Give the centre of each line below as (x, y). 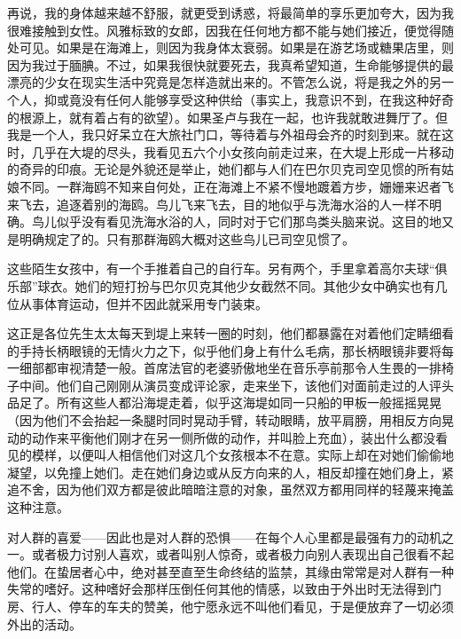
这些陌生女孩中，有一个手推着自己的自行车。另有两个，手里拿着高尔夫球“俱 (227, 268)
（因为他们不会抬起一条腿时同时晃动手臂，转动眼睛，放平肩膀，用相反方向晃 (230, 420)
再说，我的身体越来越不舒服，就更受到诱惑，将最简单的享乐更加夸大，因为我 (230, 12)
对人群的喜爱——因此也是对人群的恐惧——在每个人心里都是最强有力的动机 (224, 536)
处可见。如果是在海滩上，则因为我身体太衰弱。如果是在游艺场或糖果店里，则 (230, 47)
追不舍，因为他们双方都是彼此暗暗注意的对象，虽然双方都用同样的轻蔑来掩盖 (230, 489)
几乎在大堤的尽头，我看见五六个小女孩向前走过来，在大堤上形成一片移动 (242, 151)
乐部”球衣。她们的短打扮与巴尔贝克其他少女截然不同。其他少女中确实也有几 (227, 285)
